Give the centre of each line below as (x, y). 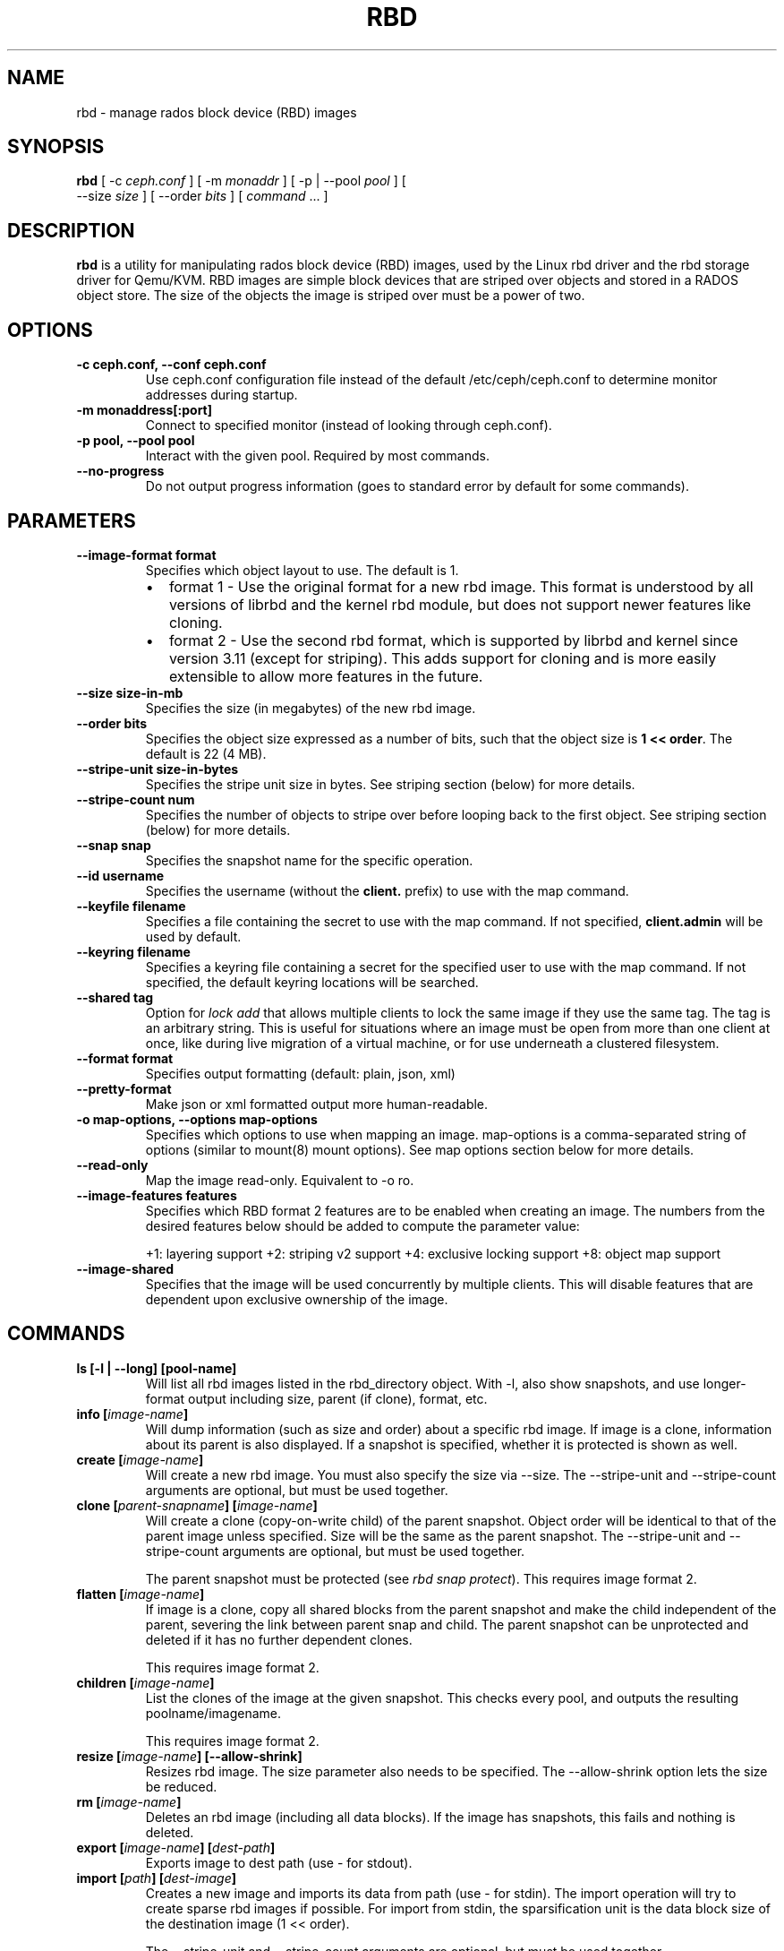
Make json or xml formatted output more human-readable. (317, 1104)
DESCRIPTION (71, 230)
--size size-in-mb (130, 692)
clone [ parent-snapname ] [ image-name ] (197, 1505)
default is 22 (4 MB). (206, 753)
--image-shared (125, 1268)
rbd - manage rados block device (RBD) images (217, 112)
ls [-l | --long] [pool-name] (157, 1368)
